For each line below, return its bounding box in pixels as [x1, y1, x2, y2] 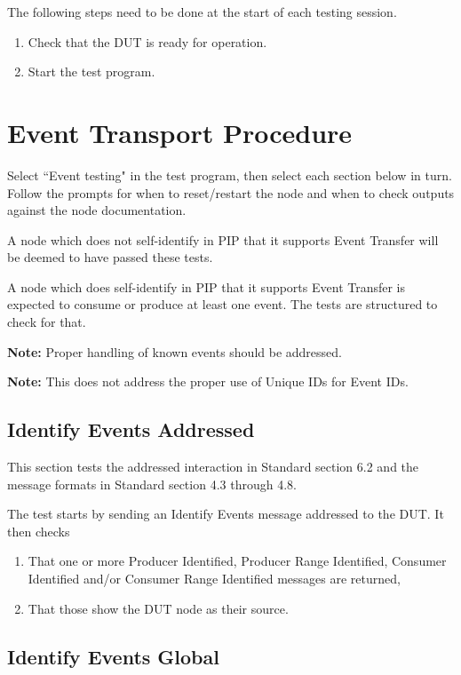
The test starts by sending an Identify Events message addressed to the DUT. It [7, 504, 444, 523]
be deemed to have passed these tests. [7, 248, 213, 266]
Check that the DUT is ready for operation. [28, 32, 267, 51]
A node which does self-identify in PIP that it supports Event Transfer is [7, 277, 406, 296]
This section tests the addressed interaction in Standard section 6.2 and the [7, 457, 419, 476]
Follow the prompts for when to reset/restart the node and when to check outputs [7, 183, 455, 202]
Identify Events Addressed [7, 416, 255, 443]
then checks [7, 521, 70, 540]
